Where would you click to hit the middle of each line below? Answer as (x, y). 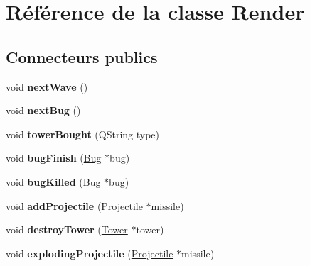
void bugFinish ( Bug (54, 158)
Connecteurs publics (82, 56)
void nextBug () (43, 110)
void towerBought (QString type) (83, 134)
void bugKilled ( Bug (53, 181)
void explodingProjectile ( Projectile (90, 253)
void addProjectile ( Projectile (74, 205)
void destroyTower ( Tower (67, 229)
